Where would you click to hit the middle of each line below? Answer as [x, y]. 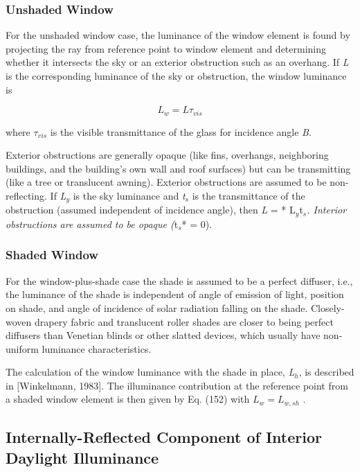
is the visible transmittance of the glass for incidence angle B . [181, 131]
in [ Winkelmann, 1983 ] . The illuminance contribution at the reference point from [177, 385]
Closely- [327, 307]
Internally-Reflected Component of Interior [164, 437]
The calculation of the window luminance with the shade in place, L [150, 372]
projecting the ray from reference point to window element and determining [166, 48]
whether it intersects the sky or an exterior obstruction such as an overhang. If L [177, 62]
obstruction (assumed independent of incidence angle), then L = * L [151, 210]
